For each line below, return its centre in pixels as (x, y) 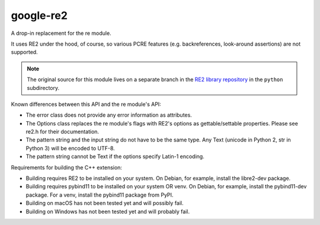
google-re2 (39, 15)
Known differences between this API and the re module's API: (86, 104)
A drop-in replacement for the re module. (61, 33)
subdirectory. (43, 88)
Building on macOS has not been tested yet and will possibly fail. (105, 203)
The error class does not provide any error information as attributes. (109, 115)
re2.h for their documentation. (63, 132)
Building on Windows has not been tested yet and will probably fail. (108, 211)
